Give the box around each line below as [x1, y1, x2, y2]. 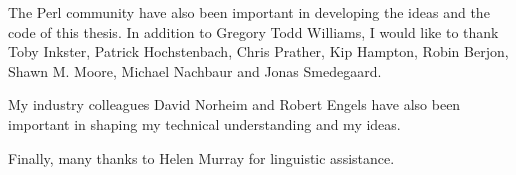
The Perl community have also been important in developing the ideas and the [8, 2, 490, 22]
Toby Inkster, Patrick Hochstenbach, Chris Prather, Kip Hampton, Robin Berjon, [8, 41, 509, 62]
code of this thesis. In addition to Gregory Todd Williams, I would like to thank [8, 21, 499, 42]
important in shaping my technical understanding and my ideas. [8, 113, 401, 134]
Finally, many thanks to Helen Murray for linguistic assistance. [8, 147, 395, 168]
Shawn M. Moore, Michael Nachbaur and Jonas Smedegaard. [8, 60, 382, 81]
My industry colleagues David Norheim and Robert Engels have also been [8, 94, 461, 115]
